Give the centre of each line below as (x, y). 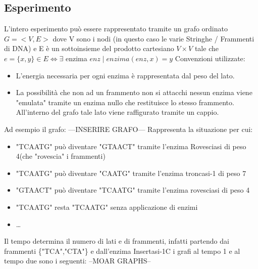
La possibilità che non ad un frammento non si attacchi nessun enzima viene (134, 92)
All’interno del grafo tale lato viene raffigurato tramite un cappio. (117, 112)
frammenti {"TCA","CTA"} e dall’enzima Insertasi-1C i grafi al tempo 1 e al (122, 251)
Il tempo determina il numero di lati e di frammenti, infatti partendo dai (117, 241)
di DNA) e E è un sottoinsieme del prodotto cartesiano (89, 48)
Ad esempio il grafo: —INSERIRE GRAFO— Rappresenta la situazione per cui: (128, 129)
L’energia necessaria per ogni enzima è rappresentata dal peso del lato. (125, 75)
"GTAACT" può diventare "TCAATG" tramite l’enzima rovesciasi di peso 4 (133, 190)
